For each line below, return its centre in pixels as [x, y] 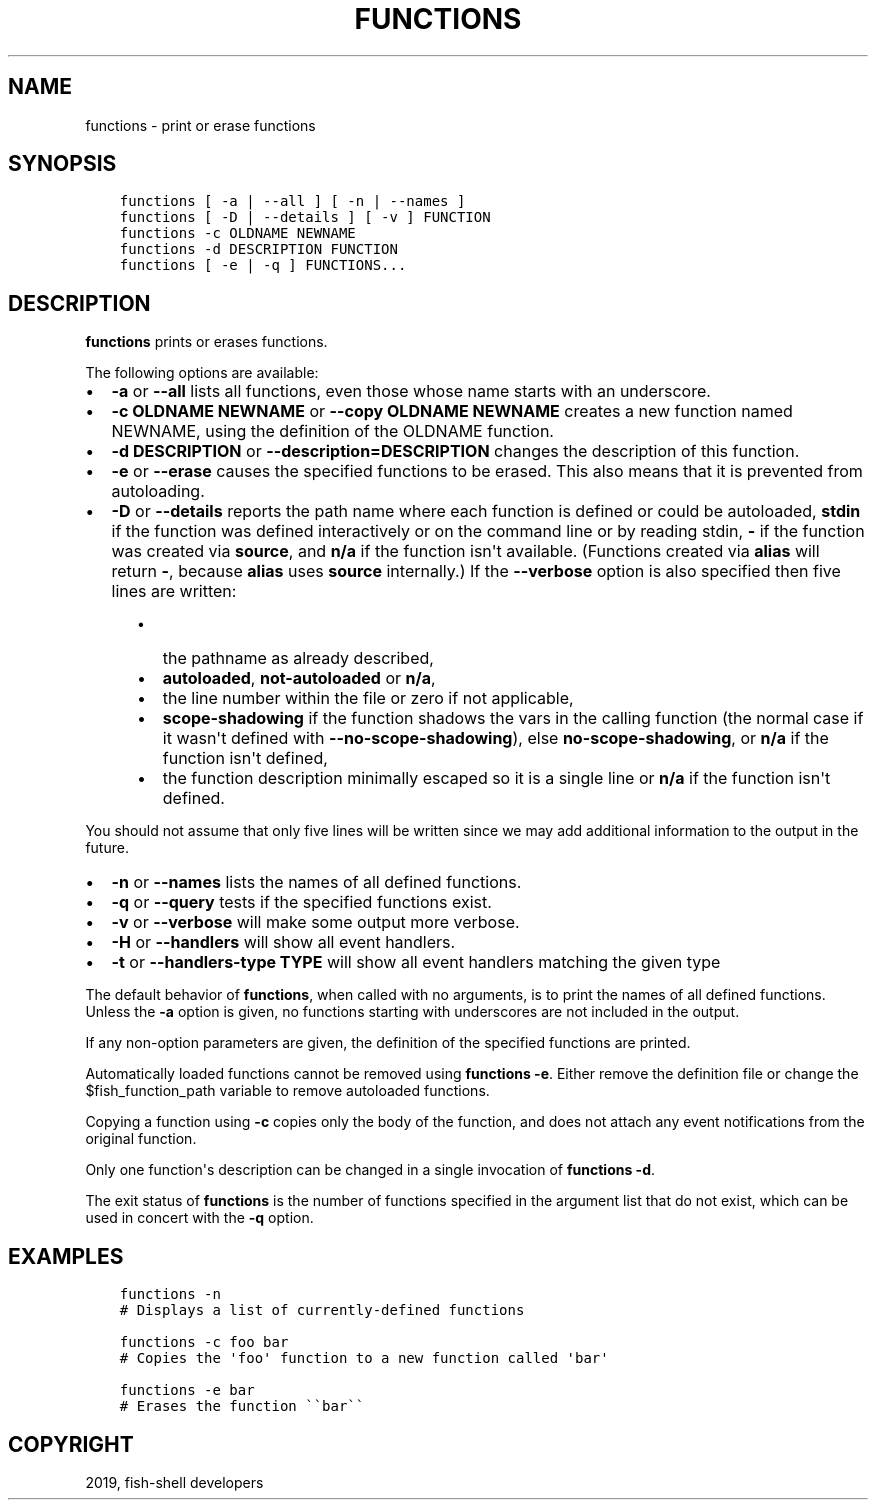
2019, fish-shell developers [174, 1482]
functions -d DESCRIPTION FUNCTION [258, 249]
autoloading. [158, 491]
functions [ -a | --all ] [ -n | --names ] [292, 201]
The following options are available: [202, 373]
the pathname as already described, [298, 658]
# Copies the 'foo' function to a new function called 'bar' [364, 1358]
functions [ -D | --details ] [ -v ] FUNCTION [305, 217]
